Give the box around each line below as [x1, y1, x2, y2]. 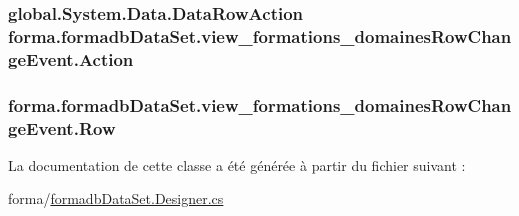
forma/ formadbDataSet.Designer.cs [8, 188, 224, 209]
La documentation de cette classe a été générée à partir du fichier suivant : [8, 154, 466, 175]
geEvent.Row [8, 115, 116, 140]
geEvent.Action [8, 46, 134, 71]
